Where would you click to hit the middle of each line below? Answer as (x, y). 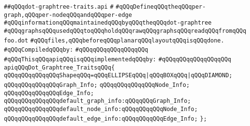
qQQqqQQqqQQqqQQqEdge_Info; (49, 93)
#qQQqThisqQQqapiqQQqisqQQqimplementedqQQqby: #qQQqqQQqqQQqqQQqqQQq (118, 59)
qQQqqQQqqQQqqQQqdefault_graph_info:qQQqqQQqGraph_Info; (97, 101)
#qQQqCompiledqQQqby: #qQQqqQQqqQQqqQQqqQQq (76, 50)
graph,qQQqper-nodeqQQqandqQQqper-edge (68, 15)
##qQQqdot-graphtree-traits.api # (59, 7)
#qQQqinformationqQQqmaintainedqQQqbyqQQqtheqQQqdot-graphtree (108, 23)
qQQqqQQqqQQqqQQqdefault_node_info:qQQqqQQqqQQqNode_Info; (101, 109)
